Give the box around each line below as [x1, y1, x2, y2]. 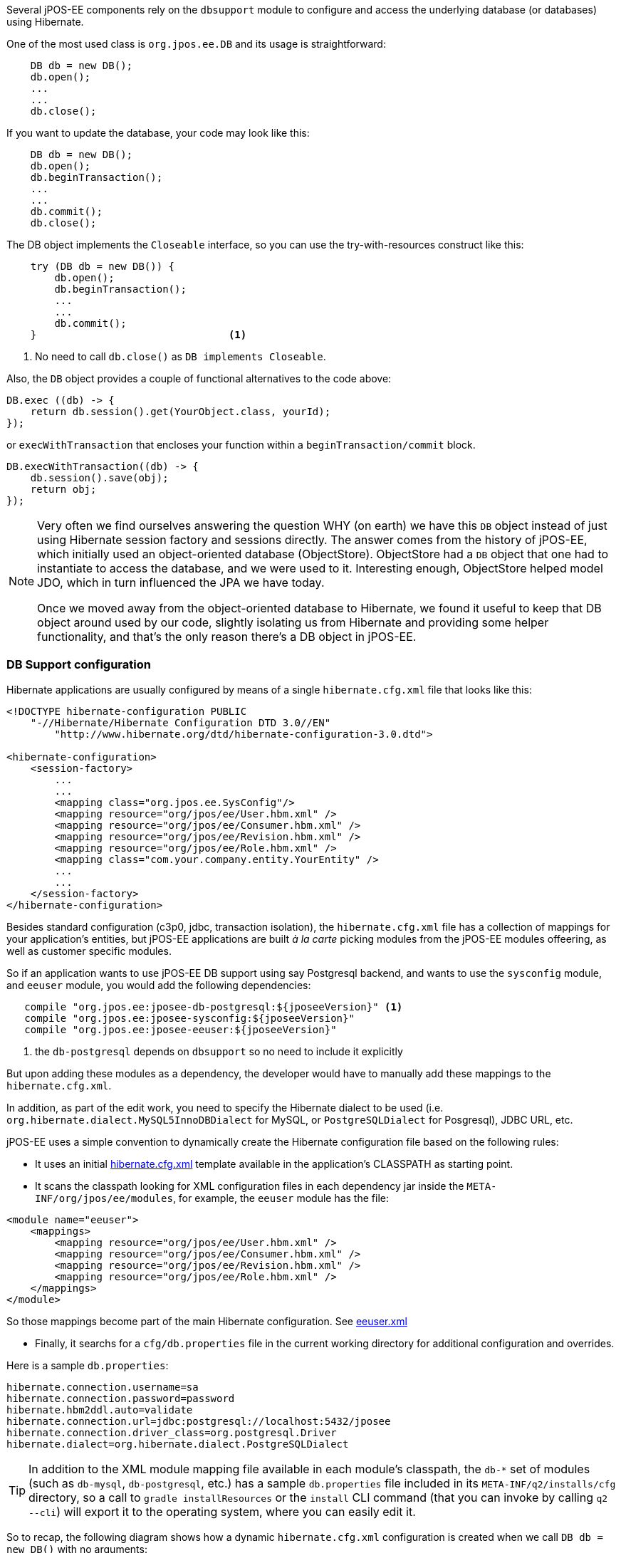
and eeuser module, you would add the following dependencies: [6, 978, 311, 991]
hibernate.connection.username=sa [6, 1381, 199, 1393]
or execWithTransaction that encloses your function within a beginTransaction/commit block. [6, 439, 476, 451]
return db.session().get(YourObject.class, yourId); [30, 406, 331, 417]
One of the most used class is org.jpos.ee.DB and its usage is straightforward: [6, 38, 386, 50]
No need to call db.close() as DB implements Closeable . [35, 350, 326, 362]
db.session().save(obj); [30, 472, 169, 483]
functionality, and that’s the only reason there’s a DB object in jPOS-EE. [37, 629, 417, 644]
